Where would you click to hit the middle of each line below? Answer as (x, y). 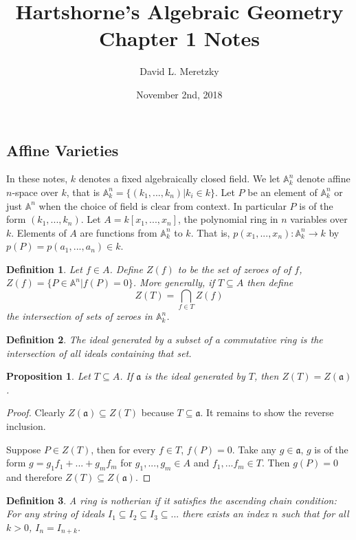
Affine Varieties (63, 150)
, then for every (123, 449)
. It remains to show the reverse (267, 412)
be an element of (282, 192)
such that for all (315, 514)
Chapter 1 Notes (179, 38)
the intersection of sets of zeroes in (79, 316)
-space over (35, 192)
